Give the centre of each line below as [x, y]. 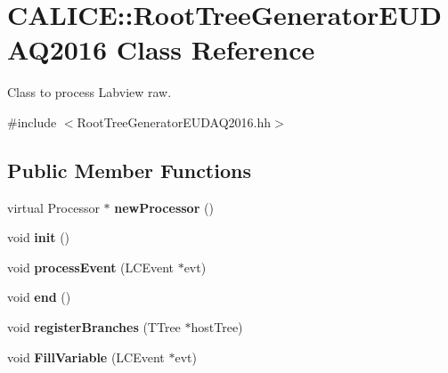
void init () [39, 237]
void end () [39, 297]
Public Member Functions [129, 170]
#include [32, 122]
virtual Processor [53, 207]
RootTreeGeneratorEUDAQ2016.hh [174, 122]
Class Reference [216, 49]
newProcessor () [164, 207]
